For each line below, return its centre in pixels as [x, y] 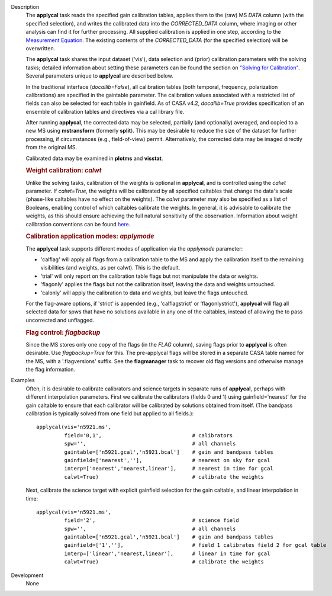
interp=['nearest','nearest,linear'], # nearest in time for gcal [169, 469]
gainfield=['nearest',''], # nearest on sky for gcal [167, 460]
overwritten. [41, 48]
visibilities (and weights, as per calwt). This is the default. [110, 268]
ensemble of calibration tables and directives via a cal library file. [105, 111]
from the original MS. [51, 148]
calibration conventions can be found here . [78, 224]
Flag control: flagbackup [63, 332]
